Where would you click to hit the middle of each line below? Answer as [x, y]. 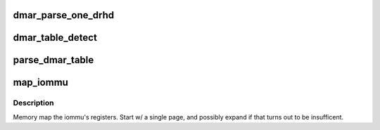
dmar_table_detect [55, 38]
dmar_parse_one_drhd [64, 15]
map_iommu [40, 83]
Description [33, 103]
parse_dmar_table [53, 60]
